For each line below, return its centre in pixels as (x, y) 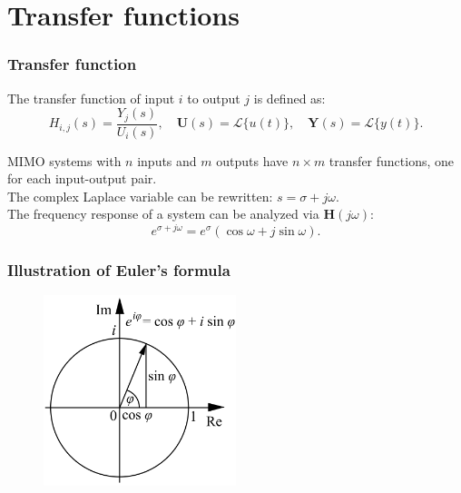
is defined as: (289, 98)
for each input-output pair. (82, 178)
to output (214, 98)
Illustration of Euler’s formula (119, 270)
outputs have (252, 160)
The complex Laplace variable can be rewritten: (140, 196)
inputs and (167, 160)
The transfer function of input (91, 98)
